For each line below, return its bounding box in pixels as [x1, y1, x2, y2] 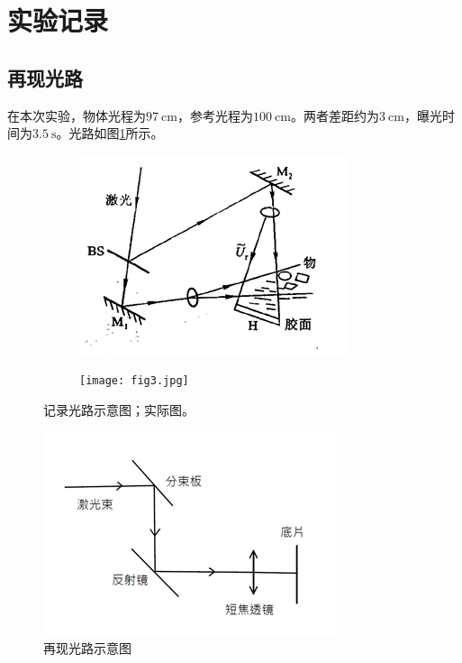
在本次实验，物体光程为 [7, 106, 146, 124]
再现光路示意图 [43, 639, 131, 658]
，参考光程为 [177, 106, 253, 124]
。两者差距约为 [290, 106, 379, 124]
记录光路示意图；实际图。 [43, 401, 195, 419]
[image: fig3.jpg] [79, 374, 189, 388]
